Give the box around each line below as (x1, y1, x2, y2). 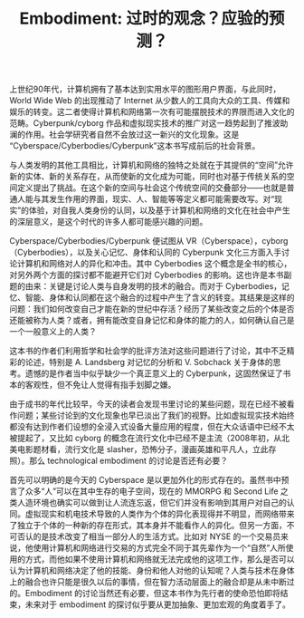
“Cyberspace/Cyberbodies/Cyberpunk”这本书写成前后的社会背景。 (9, 140, 261, 151)
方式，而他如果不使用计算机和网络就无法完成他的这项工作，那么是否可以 (24, 554, 295, 565)
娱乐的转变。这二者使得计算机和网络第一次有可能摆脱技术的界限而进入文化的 (9, 106, 295, 118)
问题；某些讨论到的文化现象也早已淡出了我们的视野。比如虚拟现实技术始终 (16, 410, 295, 421)
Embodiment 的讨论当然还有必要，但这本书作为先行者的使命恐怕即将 (24, 588, 280, 599)
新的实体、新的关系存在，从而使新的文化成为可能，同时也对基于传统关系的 (9, 171, 287, 182)
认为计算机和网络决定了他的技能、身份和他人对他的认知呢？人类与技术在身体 (9, 565, 295, 576)
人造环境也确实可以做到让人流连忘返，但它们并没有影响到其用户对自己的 (16, 497, 287, 508)
